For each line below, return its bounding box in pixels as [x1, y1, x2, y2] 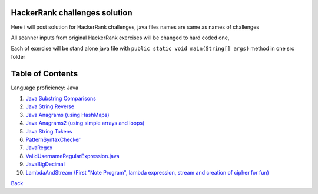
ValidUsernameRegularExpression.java [25, 152, 120, 159]
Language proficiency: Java [11, 84, 79, 91]
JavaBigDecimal [25, 160, 65, 168]
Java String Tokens [25, 128, 72, 135]
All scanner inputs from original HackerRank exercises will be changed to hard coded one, [11, 34, 230, 41]
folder [11, 53, 26, 60]
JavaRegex [25, 144, 53, 151]
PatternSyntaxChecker [25, 136, 81, 143]
